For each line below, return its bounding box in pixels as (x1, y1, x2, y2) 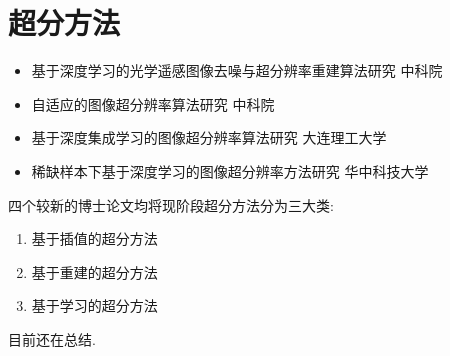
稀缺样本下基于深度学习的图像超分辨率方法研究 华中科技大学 (31, 160, 429, 181)
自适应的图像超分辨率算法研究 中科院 (31, 93, 275, 114)
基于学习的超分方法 (31, 295, 158, 316)
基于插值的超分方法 (31, 228, 158, 249)
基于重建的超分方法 (31, 261, 158, 282)
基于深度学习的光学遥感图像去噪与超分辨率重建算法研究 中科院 (31, 60, 443, 81)
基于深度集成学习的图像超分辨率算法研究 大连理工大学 (31, 127, 387, 148)
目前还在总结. (8, 328, 96, 349)
